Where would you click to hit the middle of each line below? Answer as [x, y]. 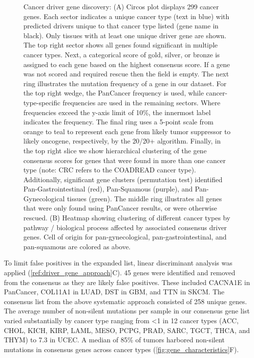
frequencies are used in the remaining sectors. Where [142, 102]
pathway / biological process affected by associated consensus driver [125, 227]
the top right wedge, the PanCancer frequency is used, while [114, 93]
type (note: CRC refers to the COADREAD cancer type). [110, 170]
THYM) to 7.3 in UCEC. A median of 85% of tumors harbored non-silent [114, 340]
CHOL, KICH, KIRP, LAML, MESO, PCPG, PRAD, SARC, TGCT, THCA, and [127, 330]
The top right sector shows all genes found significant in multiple [121, 45]
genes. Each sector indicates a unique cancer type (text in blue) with [127, 16]
